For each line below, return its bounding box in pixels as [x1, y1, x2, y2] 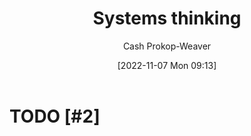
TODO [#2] [9, 105, 101, 127]
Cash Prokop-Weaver [122, 40, 212, 52]
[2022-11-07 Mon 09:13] [117, 59, 217, 71]
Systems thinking [92, 7, 242, 30]
